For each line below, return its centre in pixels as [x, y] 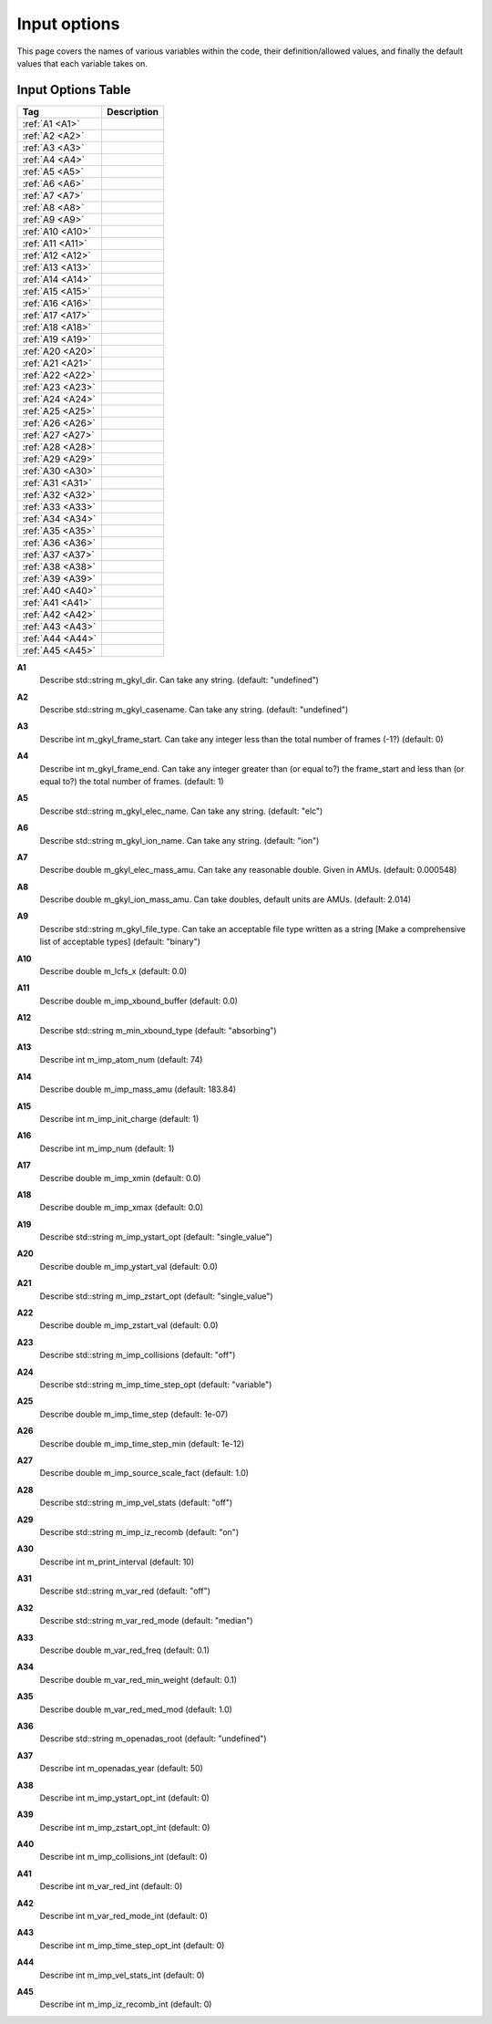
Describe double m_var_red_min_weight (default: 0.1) [138, 1679]
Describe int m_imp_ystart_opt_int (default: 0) [124, 1798]
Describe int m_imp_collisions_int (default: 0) [124, 1857]
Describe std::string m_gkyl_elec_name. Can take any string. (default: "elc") [181, 811]
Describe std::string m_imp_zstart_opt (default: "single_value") [156, 1296]
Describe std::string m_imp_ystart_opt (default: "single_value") [156, 1237]
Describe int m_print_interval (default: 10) [117, 1562]
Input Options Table [74, 90]
